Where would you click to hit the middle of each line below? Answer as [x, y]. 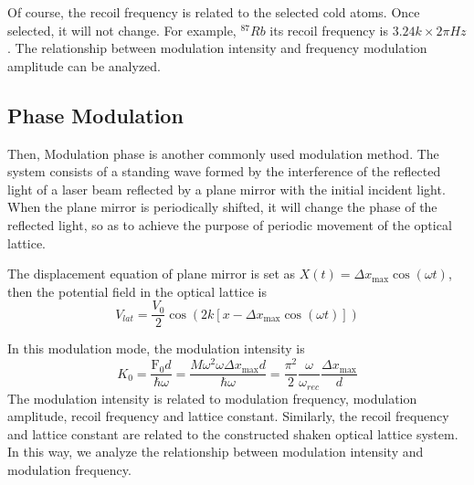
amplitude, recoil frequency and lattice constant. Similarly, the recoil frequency [228, 416]
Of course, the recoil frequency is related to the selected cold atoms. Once [214, 12]
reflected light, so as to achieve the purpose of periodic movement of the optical [230, 224]
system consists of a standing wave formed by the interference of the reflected [224, 171]
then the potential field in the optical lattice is [137, 291]
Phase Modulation [95, 115]
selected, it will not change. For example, [122, 30]
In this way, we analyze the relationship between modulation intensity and [216, 452]
